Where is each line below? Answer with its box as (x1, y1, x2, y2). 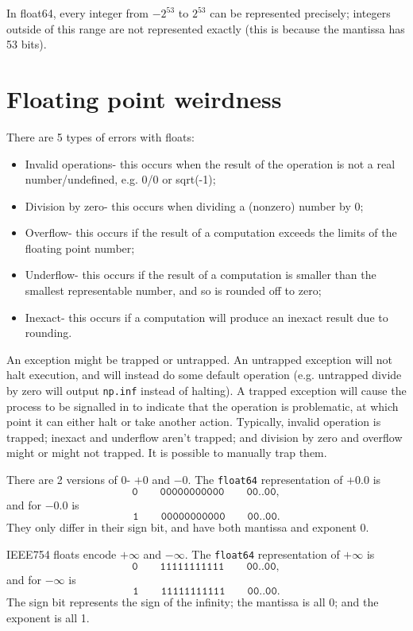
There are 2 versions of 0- (6, 471, 131, 488)
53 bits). (6, 36, 47, 52)
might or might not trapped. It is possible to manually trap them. (6, 444, 327, 461)
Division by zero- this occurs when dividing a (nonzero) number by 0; (25, 197, 364, 214)
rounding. (25, 324, 72, 341)
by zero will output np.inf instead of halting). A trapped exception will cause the (6, 382, 407, 399)
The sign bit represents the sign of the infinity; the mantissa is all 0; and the (6, 594, 379, 610)
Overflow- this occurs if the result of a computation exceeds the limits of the (25, 224, 397, 241)
